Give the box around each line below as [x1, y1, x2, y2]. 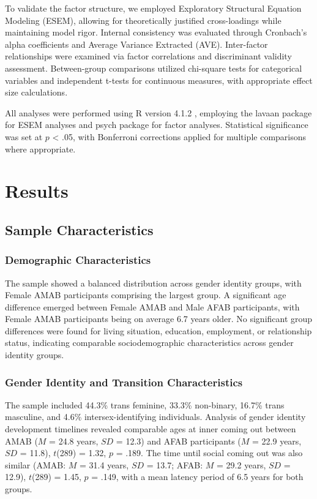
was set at [5, 130, 43, 143]
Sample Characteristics [5, 220, 154, 239]
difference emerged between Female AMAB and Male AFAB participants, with [5, 300, 300, 313]
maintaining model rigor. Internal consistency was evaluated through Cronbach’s [5, 26, 307, 39]
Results [5, 178, 69, 203]
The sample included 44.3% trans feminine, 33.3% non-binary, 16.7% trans [5, 398, 285, 411]
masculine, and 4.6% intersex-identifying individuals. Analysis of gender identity [5, 410, 306, 423]
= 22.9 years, [252, 434, 302, 447]
